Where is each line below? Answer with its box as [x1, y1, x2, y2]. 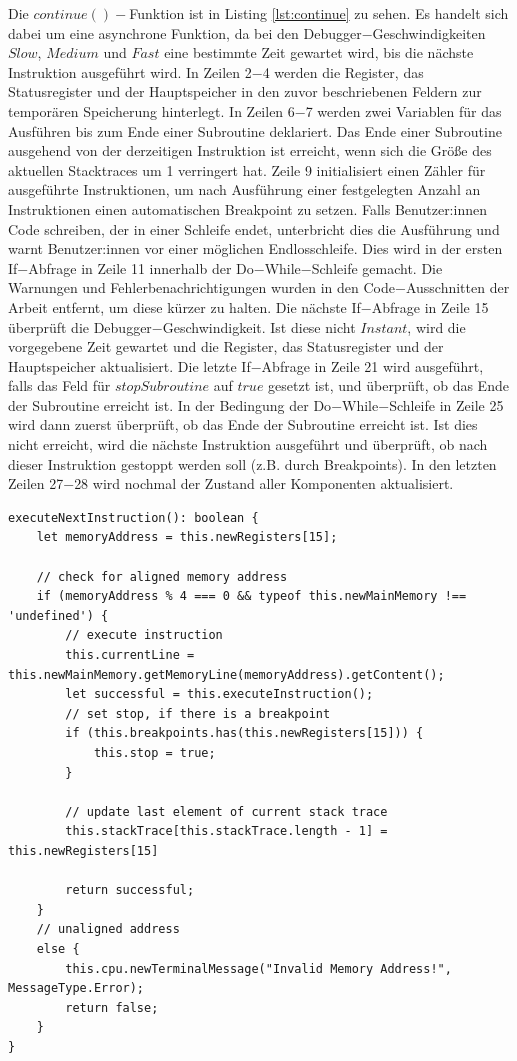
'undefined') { [8, 608, 109, 623]
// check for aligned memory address [36, 569, 288, 584]
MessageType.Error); [8, 981, 145, 996]
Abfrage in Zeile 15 [371, 296, 489, 317]
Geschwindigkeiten [372, 22, 486, 43]
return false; [65, 1000, 159, 1015]
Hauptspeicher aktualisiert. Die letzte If [8, 355, 251, 376]
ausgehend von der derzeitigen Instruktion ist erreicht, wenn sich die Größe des [8, 140, 492, 161]
